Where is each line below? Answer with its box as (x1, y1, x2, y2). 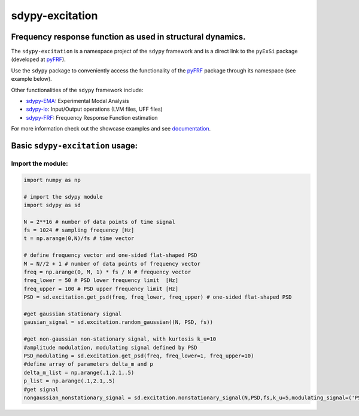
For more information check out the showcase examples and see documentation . (11, 125, 211, 132)
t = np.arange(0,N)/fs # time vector (23, 235, 135, 242)
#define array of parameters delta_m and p (23, 361, 154, 368)
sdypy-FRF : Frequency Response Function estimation (26, 114, 158, 121)
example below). (11, 75, 52, 83)
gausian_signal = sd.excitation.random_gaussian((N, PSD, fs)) (23, 319, 214, 326)
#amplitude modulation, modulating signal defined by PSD (23, 344, 197, 351)
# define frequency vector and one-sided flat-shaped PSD (23, 252, 197, 259)
